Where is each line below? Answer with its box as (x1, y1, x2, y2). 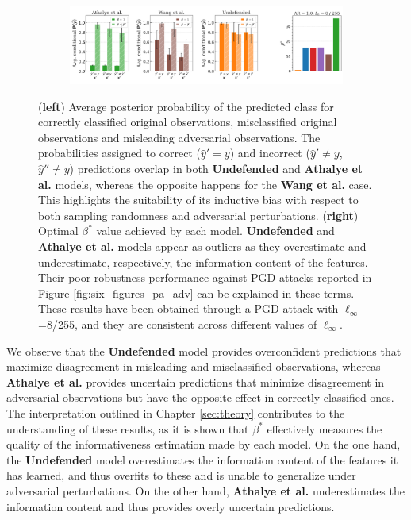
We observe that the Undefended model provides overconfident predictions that (6, 342, 401, 359)
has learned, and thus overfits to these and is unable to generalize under (6, 467, 356, 483)
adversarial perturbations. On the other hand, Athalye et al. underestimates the (6, 482, 405, 499)
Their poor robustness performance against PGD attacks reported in (38, 269, 372, 286)
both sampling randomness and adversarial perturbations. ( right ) (38, 206, 359, 223)
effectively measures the (267, 420, 382, 437)
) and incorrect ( (229, 144, 310, 161)
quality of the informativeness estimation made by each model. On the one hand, (6, 436, 401, 453)
